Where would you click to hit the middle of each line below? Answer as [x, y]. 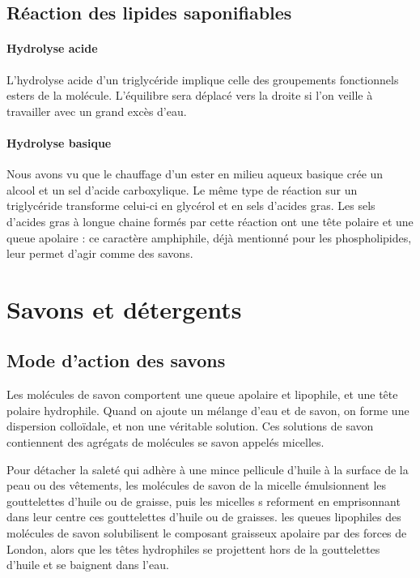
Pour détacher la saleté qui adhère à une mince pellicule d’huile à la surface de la [208, 469]
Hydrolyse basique [59, 142]
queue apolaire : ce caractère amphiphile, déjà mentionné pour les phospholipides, [209, 237]
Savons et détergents [124, 308]
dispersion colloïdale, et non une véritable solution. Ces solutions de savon [190, 426]
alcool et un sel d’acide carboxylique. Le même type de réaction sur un [182, 189]
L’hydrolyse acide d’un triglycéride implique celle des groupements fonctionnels [203, 79]
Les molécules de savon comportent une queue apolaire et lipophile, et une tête [202, 394]
